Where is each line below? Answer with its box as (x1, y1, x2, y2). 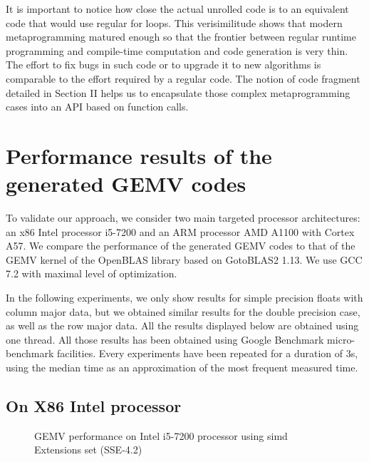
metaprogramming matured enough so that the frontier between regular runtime (6, 29, 356, 44)
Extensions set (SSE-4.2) (34, 442, 142, 457)
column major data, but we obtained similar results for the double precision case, (6, 304, 360, 319)
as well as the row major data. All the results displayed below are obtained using (6, 318, 359, 333)
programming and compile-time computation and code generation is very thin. (6, 43, 348, 58)
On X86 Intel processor (6, 394, 182, 416)
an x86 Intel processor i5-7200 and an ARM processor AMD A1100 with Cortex (6, 224, 355, 239)
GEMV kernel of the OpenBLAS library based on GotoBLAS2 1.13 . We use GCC (6, 252, 363, 267)
